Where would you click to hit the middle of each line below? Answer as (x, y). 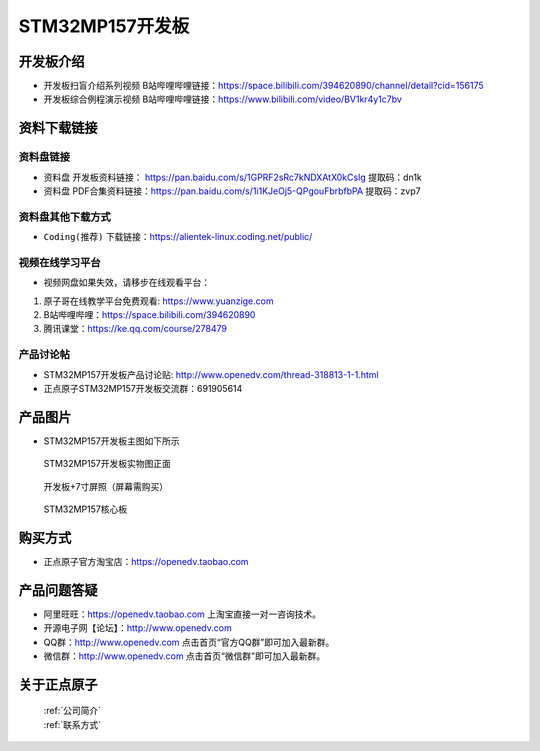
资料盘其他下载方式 (65, 217)
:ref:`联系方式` (72, 724)
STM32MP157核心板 (85, 509)
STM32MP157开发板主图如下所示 (111, 441)
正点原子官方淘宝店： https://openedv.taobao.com (146, 561)
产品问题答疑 (58, 590)
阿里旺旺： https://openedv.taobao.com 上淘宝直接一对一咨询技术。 (182, 614)
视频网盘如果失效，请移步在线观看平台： (126, 282)
